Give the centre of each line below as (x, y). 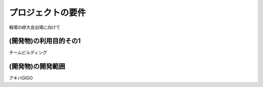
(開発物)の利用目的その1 (45, 41)
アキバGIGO (21, 78)
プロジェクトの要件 (47, 13)
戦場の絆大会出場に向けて (35, 27)
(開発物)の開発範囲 (37, 66)
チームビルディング (28, 52)
